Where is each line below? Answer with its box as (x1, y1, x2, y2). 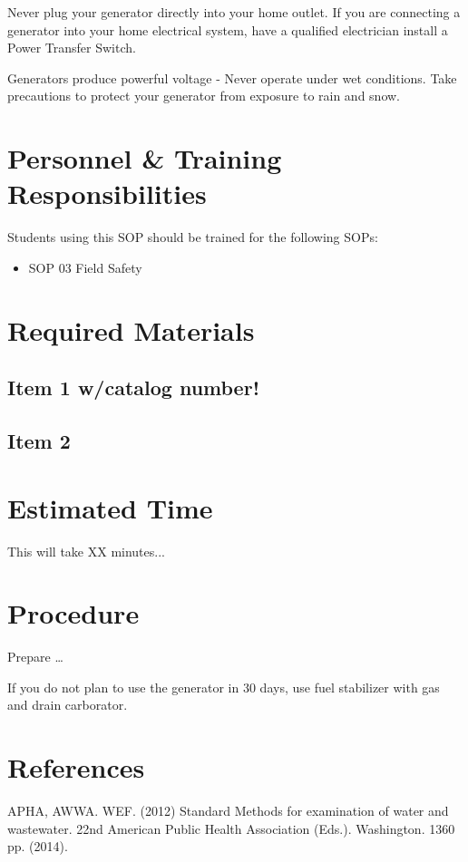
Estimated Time (7, 489, 213, 526)
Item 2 (7, 427, 71, 455)
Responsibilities (7, 175, 207, 212)
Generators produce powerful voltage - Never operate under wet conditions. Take (7, 68, 457, 87)
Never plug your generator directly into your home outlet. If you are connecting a (7, 3, 461, 21)
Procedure (7, 595, 140, 632)
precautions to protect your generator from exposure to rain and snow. (7, 86, 401, 105)
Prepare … (7, 647, 63, 666)
